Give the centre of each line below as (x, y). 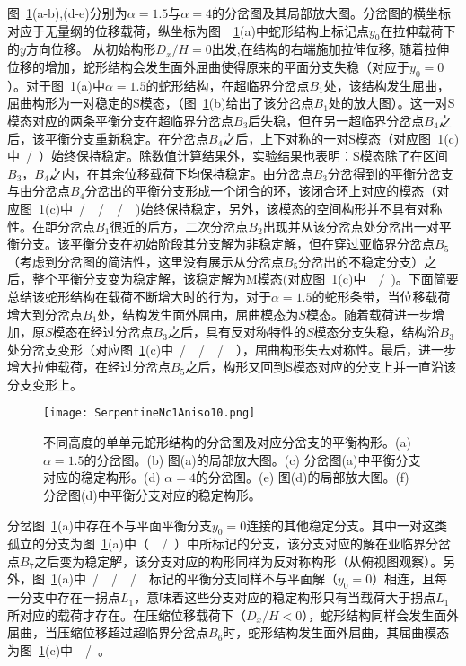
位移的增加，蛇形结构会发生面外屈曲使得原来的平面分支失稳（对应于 (208, 66)
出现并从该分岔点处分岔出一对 (351, 226)
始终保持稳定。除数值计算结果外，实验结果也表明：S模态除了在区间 (249, 156)
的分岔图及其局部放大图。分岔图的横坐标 (331, 13)
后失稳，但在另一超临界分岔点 (336, 120)
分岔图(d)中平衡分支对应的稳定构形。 (152, 494)
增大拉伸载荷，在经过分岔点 (89, 367)
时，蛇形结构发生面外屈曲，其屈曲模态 (336, 632)
